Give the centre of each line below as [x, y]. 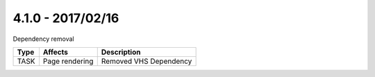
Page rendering [68, 61]
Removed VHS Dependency [147, 61]
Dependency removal [43, 39]
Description [121, 52]
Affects [56, 52]
